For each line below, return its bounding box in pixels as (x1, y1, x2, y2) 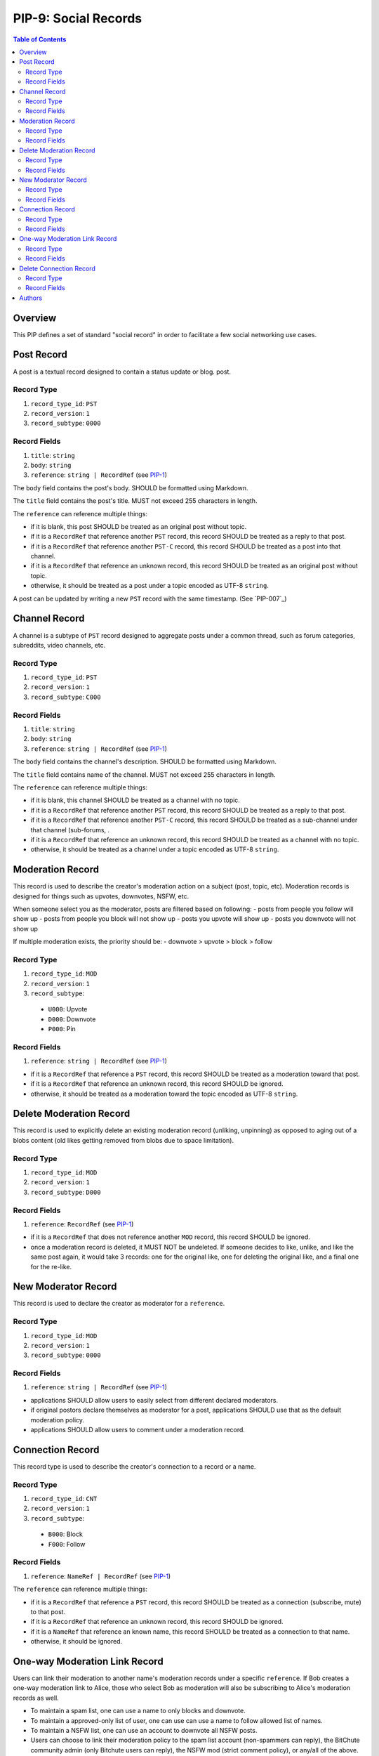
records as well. (13, 1693, 59, 1702)
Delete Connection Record (19, 264, 96, 273)
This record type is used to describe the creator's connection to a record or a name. (13, 1462, 256, 1471)
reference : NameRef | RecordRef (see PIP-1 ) (30, 1572, 171, 1580)
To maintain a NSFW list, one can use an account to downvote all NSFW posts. (30, 1726, 258, 1734)
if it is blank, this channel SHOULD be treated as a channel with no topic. (30, 796, 240, 804)
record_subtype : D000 (30, 1188, 101, 1196)
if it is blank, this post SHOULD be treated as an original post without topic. (30, 522, 247, 530)
